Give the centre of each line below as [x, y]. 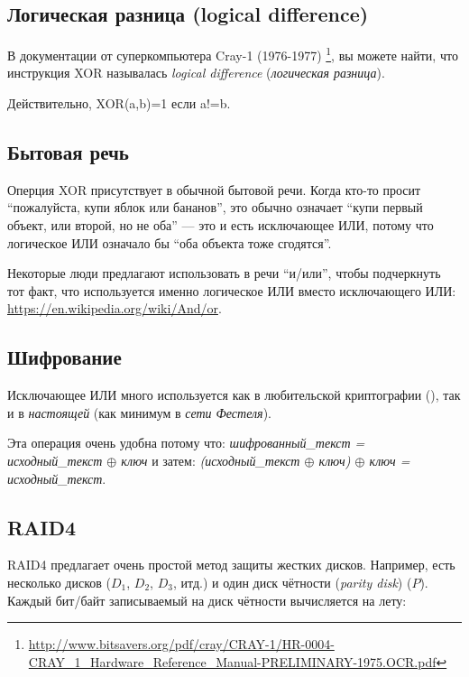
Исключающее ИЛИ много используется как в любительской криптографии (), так [234, 395]
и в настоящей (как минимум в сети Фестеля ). [139, 412]
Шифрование [64, 357]
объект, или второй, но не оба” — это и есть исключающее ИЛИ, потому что [221, 225]
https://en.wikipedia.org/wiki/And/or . [115, 308]
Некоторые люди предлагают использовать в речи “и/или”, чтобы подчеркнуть [224, 273]
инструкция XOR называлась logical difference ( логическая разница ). [196, 73]
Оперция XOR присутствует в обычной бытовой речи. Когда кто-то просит [214, 189]
